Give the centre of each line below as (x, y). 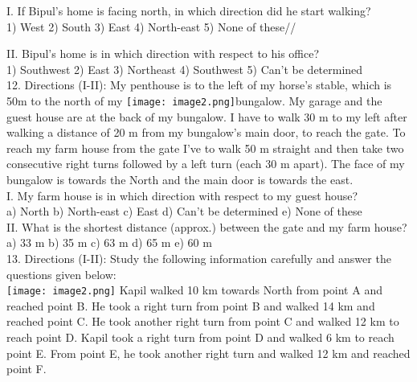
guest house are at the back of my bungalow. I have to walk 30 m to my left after (207, 116)
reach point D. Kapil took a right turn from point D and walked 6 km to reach (200, 337)
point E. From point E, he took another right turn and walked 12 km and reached (208, 353)
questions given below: (61, 274)
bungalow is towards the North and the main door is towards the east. (180, 179)
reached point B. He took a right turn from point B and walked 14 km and (191, 305)
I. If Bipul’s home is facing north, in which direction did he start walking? (189, 10)
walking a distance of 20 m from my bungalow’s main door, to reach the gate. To (206, 132)
